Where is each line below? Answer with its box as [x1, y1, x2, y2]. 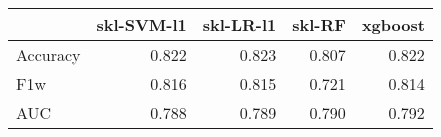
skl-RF [292, 13, 346, 36]
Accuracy [16, 43, 81, 66]
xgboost [361, 13, 425, 36]
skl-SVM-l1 [96, 13, 187, 36]
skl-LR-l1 [202, 13, 277, 36]
